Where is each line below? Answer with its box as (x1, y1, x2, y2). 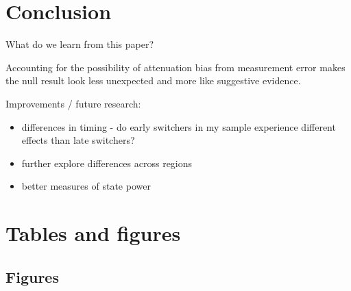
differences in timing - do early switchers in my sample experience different (21, 119, 336, 134)
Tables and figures (5, 219, 181, 247)
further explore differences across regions (21, 155, 193, 170)
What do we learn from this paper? (5, 37, 154, 51)
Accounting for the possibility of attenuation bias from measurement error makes (5, 60, 346, 74)
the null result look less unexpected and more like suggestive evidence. (5, 73, 301, 88)
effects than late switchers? (21, 133, 135, 147)
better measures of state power (21, 179, 151, 193)
